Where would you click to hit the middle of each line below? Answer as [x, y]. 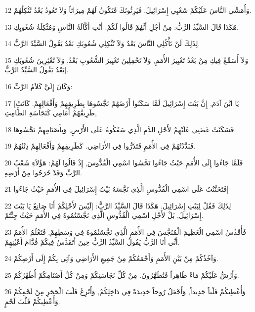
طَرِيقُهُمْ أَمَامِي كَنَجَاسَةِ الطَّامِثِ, [51, 113]
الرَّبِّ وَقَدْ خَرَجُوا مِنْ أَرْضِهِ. [43, 172]
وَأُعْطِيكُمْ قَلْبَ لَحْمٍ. [32, 301]
